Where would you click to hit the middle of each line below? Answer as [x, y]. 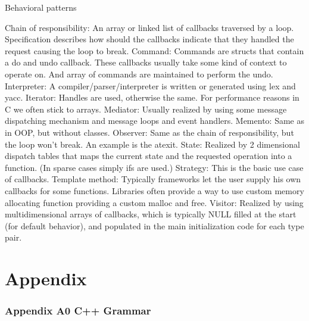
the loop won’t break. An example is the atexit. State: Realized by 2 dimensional [152, 144]
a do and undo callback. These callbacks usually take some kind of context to [146, 62]
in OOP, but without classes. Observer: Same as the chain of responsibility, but [149, 132]
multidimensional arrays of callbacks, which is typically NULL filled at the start [151, 214]
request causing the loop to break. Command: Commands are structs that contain [154, 50]
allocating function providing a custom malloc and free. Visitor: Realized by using [154, 202]
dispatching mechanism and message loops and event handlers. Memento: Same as [154, 121]
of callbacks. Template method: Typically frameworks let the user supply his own [153, 179]
